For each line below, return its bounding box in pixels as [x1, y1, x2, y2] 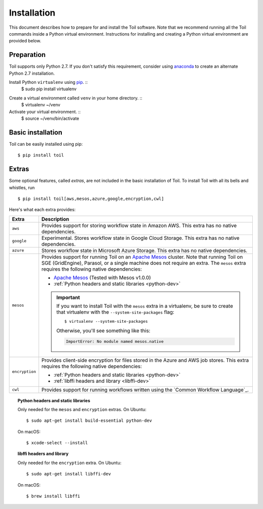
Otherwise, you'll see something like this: [56, 327, 150, 334]
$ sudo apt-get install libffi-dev [26, 471, 112, 477]
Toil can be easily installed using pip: [9, 141, 83, 147]
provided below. [9, 38, 41, 44]
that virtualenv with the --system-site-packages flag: [56, 309, 175, 315]
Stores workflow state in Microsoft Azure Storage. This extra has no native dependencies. [41, 247, 248, 254]
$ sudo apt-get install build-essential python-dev [26, 418, 152, 424]
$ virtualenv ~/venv [21, 102, 60, 108]
